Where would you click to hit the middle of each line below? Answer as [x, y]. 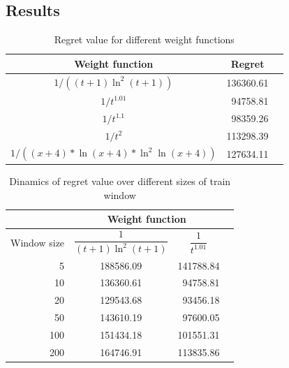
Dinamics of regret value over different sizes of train [120, 181]
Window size [38, 242]
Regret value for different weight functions [144, 39]
